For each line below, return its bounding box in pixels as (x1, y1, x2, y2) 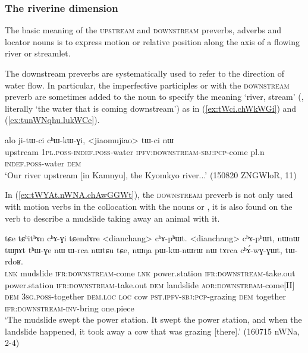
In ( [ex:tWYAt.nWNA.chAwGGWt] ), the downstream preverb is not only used (5, 188, 293, 201)
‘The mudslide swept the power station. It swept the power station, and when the (5, 313, 302, 326)
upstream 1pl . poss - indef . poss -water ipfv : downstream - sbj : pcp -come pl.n (5, 145, 265, 157)
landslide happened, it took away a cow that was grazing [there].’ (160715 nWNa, (5, 324, 300, 337)
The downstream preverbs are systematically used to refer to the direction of (5, 67, 285, 79)
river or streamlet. (5, 47, 71, 59)
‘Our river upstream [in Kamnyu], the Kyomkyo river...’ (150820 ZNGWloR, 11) (5, 168, 297, 181)
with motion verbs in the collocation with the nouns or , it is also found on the (5, 200, 293, 212)
